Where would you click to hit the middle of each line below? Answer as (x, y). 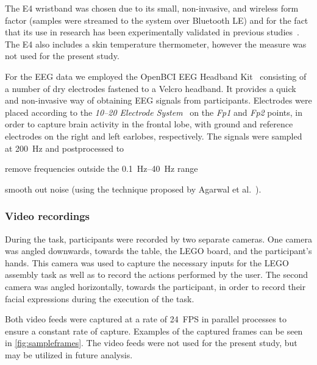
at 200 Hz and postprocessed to (65, 148)
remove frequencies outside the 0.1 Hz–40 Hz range (102, 168)
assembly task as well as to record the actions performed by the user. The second (156, 275)
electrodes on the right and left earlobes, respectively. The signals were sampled (154, 136)
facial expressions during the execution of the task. (100, 298)
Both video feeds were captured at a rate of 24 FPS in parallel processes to (146, 319)
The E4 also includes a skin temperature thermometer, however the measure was (156, 44)
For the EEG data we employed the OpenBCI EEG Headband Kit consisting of (156, 76)
